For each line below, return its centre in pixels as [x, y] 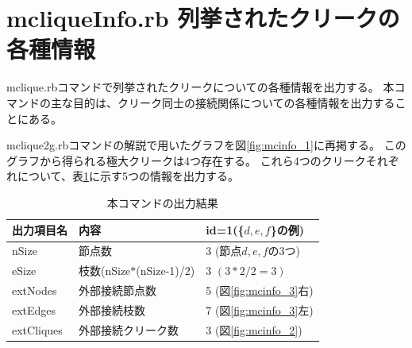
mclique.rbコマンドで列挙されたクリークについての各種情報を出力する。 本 [200, 87]
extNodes [35, 290]
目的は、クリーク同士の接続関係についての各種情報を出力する [234, 102]
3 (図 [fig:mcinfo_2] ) [254, 329]
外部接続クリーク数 [129, 329]
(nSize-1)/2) [166, 271]
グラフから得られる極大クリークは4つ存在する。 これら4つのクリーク [186, 160]
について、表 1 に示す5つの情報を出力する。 [128, 176]
